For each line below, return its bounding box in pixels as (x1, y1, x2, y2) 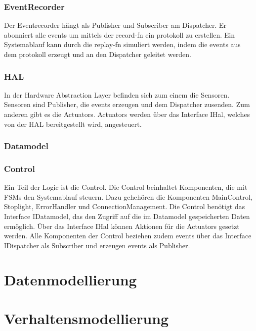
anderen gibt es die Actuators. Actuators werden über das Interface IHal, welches (4, 109, 250, 119)
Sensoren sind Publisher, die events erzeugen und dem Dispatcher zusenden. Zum (4, 99, 250, 110)
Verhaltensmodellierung (4, 308, 169, 328)
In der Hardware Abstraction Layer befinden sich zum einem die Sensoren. (4, 89, 230, 100)
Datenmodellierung (4, 269, 137, 289)
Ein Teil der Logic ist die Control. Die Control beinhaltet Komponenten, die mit (4, 182, 248, 192)
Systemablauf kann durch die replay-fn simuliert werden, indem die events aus (4, 39, 241, 50)
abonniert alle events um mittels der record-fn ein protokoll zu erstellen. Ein (4, 29, 235, 40)
